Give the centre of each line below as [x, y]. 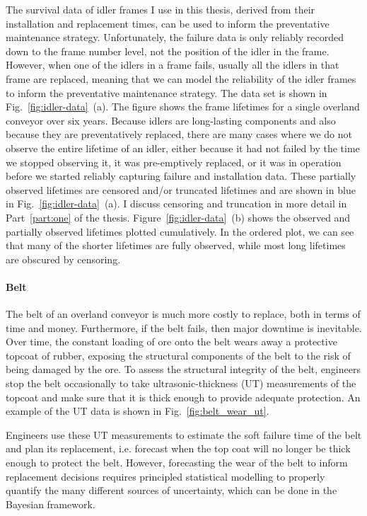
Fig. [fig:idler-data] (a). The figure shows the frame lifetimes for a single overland [183, 107]
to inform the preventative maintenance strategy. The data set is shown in [167, 92]
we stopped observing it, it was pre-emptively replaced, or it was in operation [174, 162]
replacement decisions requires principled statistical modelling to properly [165, 476]
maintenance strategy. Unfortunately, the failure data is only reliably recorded [175, 37]
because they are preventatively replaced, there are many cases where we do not [179, 134]
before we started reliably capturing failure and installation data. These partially [181, 176]
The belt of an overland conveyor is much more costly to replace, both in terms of [183, 314]
